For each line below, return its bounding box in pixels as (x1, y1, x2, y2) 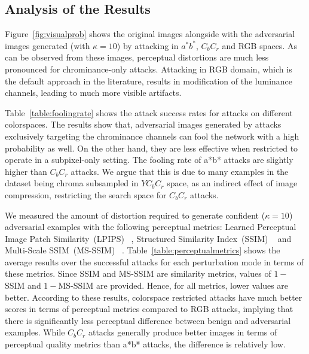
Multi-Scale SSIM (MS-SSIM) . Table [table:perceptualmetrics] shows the (5, 244, 280, 256)
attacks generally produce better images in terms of (88, 326, 277, 338)
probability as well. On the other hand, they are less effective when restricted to (5, 141, 298, 154)
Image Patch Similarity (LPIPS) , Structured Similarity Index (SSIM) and (5, 232, 292, 244)
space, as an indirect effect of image (167, 177, 298, 189)
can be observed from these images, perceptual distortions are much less (5, 51, 269, 63)
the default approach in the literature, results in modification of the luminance (5, 74, 293, 87)
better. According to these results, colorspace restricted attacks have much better (5, 291, 302, 303)
